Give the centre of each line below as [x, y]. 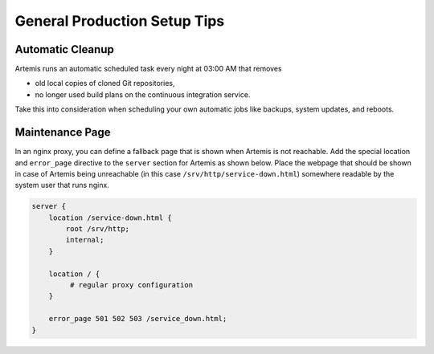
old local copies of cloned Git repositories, [105, 83]
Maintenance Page [63, 132]
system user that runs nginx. [62, 185]
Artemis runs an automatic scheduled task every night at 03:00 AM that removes [148, 69]
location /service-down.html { [110, 218]
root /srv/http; [98, 229]
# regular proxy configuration [131, 285]
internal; [85, 240]
